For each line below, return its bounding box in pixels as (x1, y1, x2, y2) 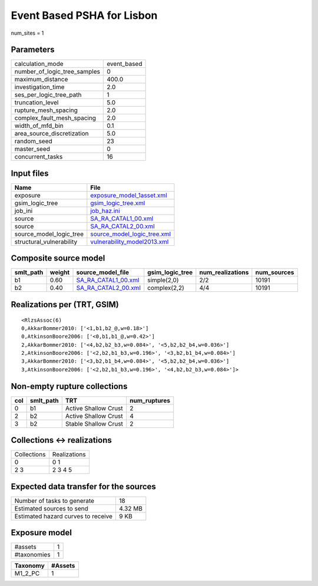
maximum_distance (14, 75, 68, 84)
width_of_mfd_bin (14, 121, 64, 130)
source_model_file (76, 268, 130, 276)
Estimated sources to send (14, 504, 88, 512)
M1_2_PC (14, 569, 40, 578)
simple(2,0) (147, 276, 179, 284)
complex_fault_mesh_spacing (14, 114, 97, 122)
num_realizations (199, 268, 249, 276)
